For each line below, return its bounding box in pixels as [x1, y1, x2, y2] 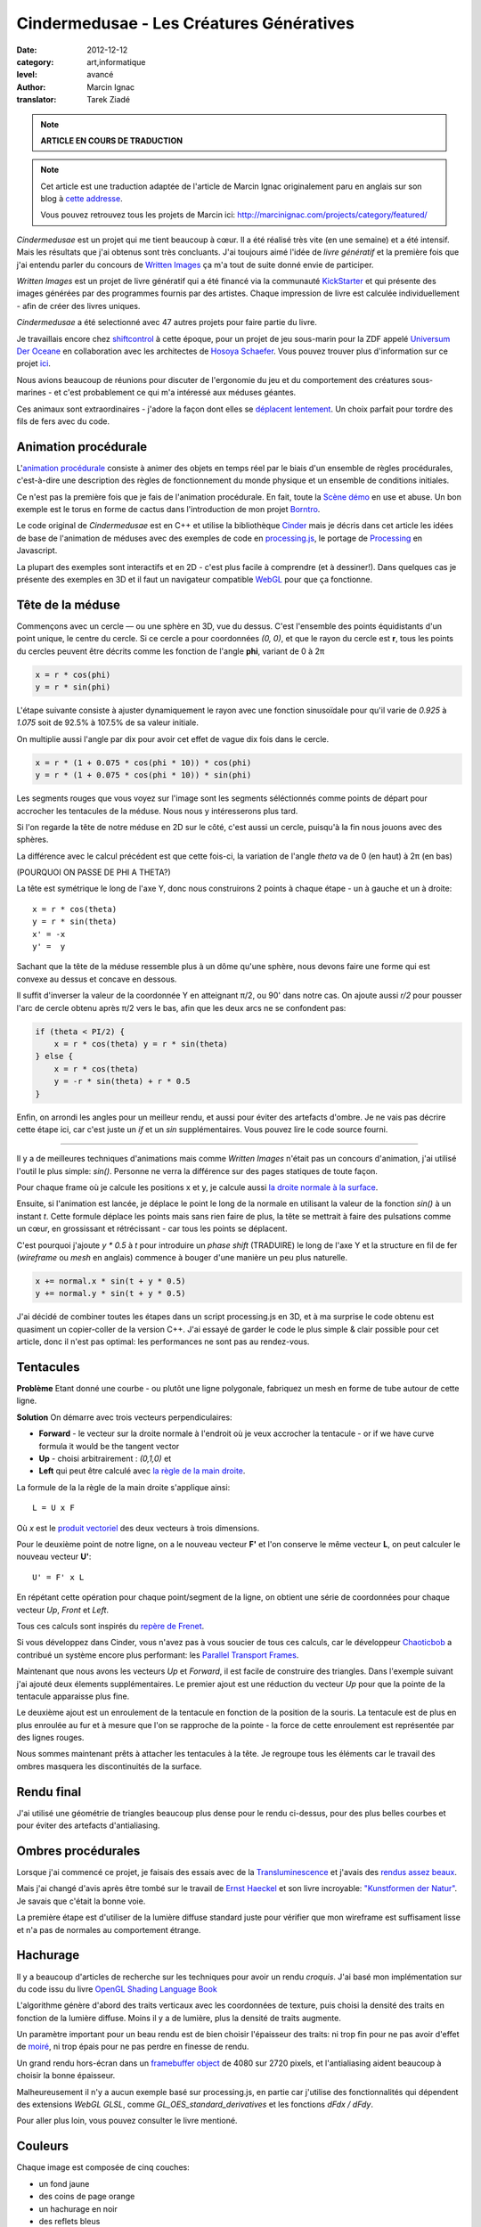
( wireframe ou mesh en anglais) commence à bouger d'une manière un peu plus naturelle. [16, 1252, 348, 1263]
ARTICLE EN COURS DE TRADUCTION [40, 135, 183, 146]
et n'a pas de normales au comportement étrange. [16, 1924, 201, 1935]
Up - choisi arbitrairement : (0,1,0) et [38, 1453, 172, 1464]
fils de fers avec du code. [16, 415, 110, 427]
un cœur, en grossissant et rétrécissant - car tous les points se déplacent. [16, 1223, 288, 1234]
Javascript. [16, 545, 58, 556]
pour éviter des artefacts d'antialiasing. [16, 1820, 160, 1831]
